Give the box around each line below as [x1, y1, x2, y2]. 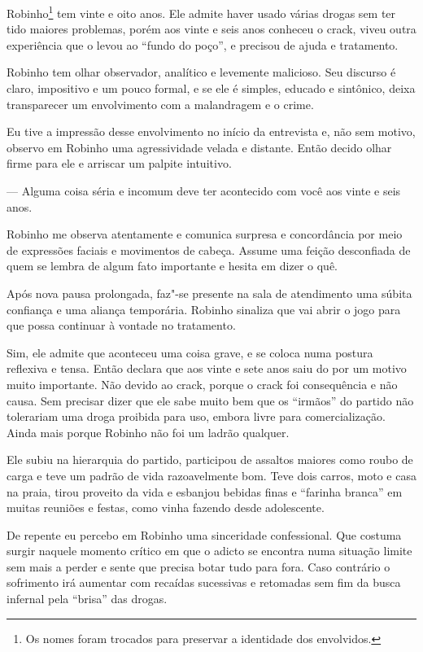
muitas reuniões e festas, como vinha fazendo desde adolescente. [7, 499, 325, 516]
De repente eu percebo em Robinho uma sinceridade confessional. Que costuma [7, 526, 402, 543]
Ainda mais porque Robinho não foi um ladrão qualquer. [7, 423, 290, 440]
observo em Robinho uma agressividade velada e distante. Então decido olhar [7, 138, 392, 155]
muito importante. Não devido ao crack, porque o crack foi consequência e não [7, 375, 398, 392]
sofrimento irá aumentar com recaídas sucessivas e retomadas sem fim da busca [7, 574, 401, 591]
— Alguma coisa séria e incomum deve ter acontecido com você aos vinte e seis [7, 182, 401, 199]
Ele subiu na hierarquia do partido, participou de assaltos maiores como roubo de [7, 451, 413, 468]
